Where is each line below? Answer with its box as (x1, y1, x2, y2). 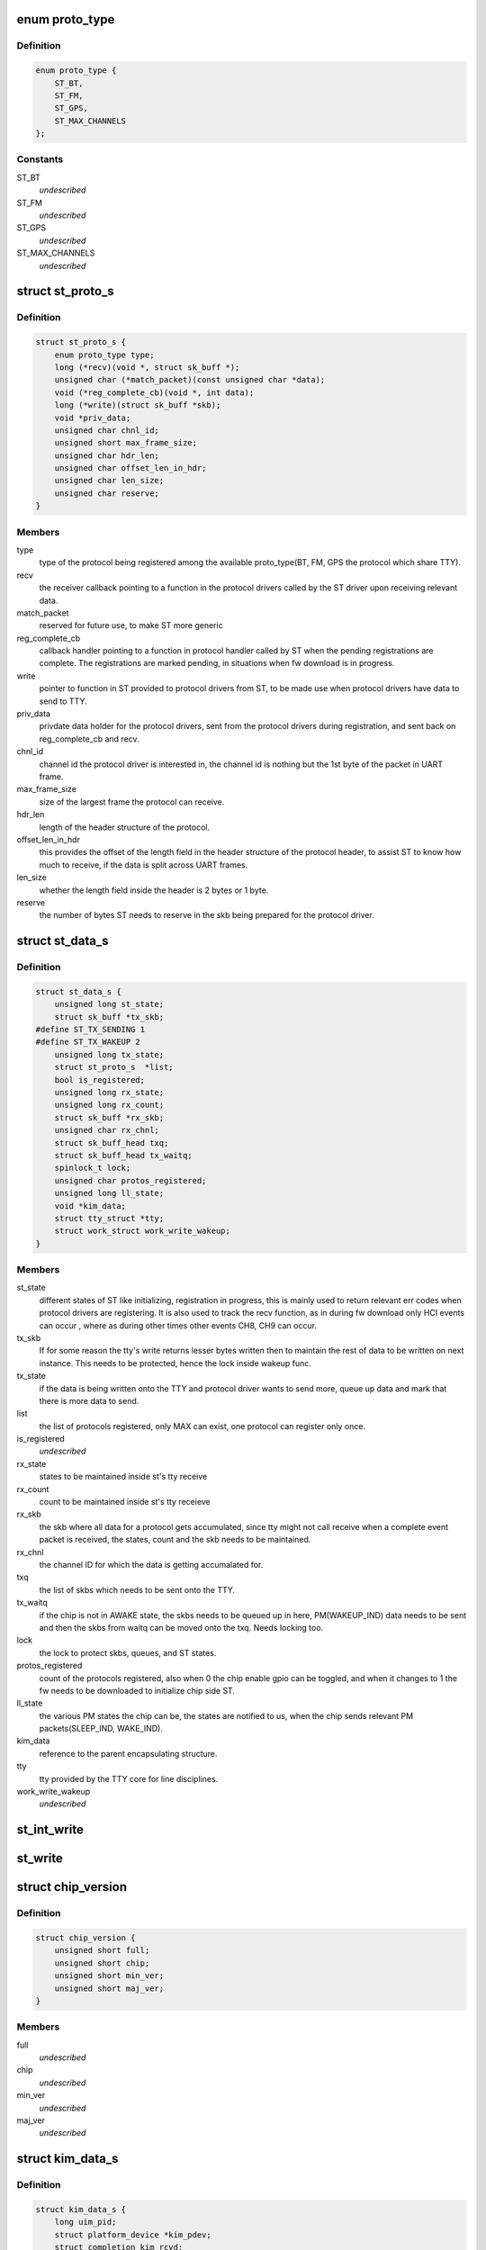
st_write (16, 1850, 63, 1867)
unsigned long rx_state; (54, 1087, 165, 1097)
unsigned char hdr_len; (54, 450, 159, 461)
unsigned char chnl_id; (54, 425, 159, 436)
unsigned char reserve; (54, 488, 159, 499)
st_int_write (16, 1822, 85, 1838)
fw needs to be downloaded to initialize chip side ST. (39, 1685, 236, 1696)
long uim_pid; (54, 2217, 117, 2227)
